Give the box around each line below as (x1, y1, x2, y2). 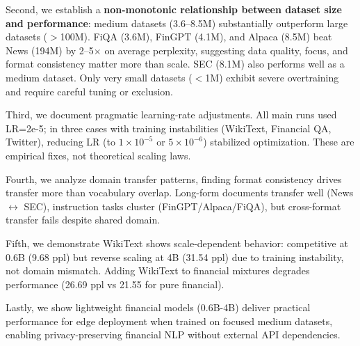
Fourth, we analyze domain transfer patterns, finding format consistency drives (6, 171, 342, 186)
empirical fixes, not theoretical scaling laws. (6, 148, 191, 162)
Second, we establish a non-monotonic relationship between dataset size (6, 2, 342, 16)
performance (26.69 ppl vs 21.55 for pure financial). (6, 276, 224, 291)
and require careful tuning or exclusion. (6, 84, 173, 98)
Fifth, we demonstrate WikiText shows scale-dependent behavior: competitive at (6, 235, 348, 250)
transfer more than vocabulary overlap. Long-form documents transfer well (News (6, 185, 354, 200)
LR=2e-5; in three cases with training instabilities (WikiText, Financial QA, (6, 120, 332, 135)
